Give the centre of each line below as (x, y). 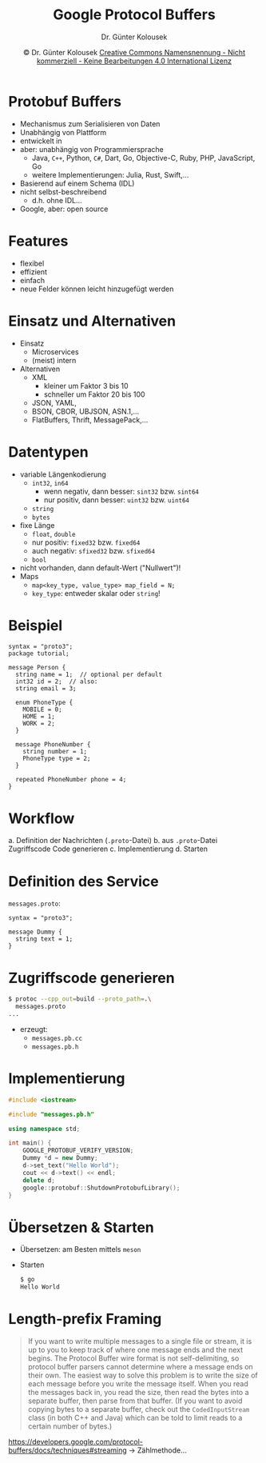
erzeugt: (34, 1029)
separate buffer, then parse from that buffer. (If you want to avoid (135, 1401)
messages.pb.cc (57, 1038)
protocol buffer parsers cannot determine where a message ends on (140, 1367)
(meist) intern (54, 360)
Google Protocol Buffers (134, 15)
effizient (34, 272)
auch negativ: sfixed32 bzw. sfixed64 (93, 550)
